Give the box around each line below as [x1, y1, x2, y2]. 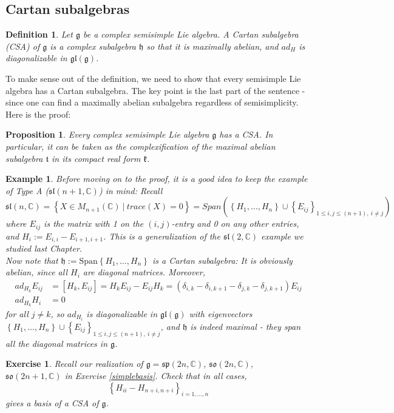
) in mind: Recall [98, 184, 163, 196]
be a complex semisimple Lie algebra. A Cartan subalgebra [83, 28, 299, 41]
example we [261, 229, 304, 242]
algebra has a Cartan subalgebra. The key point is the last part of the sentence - [5, 84, 305, 96]
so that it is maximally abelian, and [146, 39, 279, 52]
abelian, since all [5, 266, 68, 278]
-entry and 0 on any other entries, [171, 217, 299, 230]
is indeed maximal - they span [190, 320, 301, 333]
